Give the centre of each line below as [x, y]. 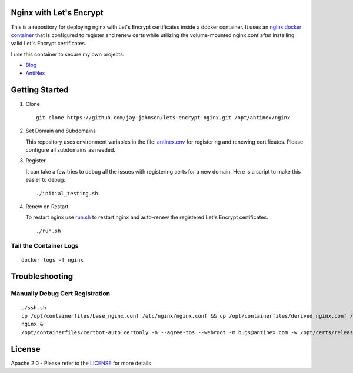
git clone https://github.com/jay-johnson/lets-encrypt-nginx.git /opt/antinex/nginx [163, 117]
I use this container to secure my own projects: [68, 54]
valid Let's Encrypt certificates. [49, 44]
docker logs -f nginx [52, 260]
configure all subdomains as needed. [71, 149]
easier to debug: [46, 180]
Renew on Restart [47, 207]
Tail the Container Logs [45, 246]
